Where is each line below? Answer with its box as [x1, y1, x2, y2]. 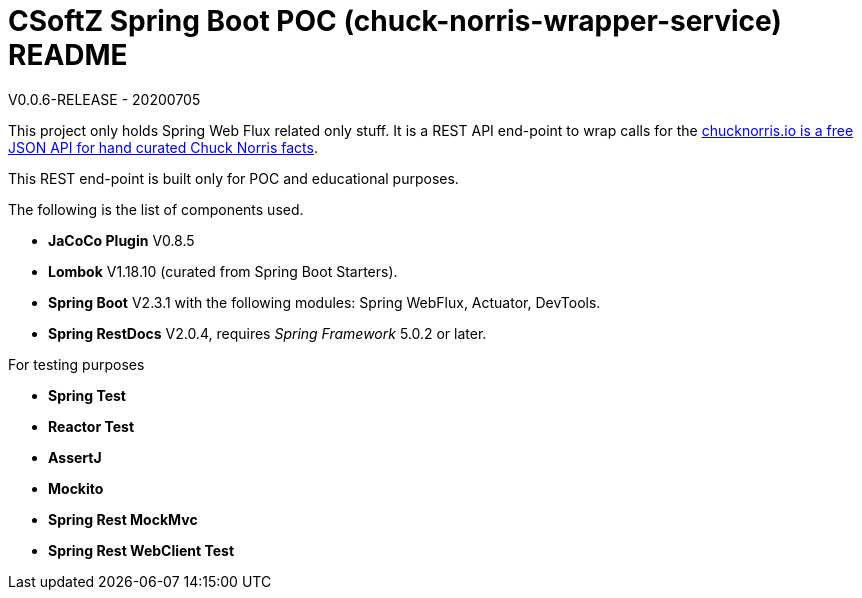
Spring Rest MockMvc [48, 510, 198, 528]
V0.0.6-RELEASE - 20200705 [8, 90, 201, 108]
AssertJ [48, 448, 102, 466]
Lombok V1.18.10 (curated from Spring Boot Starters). [48, 262, 398, 280]
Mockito [48, 479, 104, 497]
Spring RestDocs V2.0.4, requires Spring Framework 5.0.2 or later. [48, 324, 487, 342]
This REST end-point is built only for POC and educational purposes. [8, 169, 459, 187]
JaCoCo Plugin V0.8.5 [48, 231, 195, 249]
